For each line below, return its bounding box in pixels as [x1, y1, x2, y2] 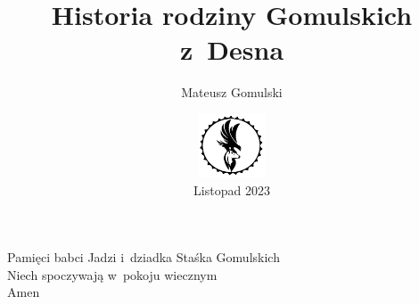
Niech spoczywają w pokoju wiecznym [7, 265, 218, 283]
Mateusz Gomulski [181, 83, 283, 102]
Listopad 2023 [193, 180, 270, 199]
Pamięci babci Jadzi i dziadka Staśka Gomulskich [7, 248, 280, 267]
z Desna [179, 31, 284, 68]
